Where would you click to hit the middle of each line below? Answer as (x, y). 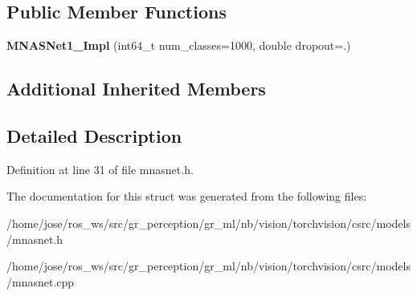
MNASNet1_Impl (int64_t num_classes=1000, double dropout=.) (179, 45)
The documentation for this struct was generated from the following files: (187, 196)
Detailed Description (94, 135)
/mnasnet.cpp (41, 281)
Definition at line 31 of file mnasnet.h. (100, 169)
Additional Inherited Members (136, 89)
